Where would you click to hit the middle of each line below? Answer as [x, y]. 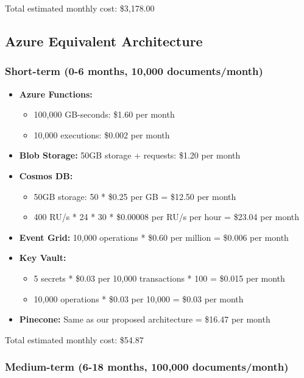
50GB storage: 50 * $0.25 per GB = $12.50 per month [135, 196]
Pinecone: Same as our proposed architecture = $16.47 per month [145, 319]
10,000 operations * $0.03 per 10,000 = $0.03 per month [139, 298]
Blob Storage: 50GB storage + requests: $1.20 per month [130, 155]
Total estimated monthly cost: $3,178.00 [80, 8]
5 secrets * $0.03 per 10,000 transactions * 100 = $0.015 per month [159, 278]
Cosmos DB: [46, 175]
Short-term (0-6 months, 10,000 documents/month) [134, 71]
